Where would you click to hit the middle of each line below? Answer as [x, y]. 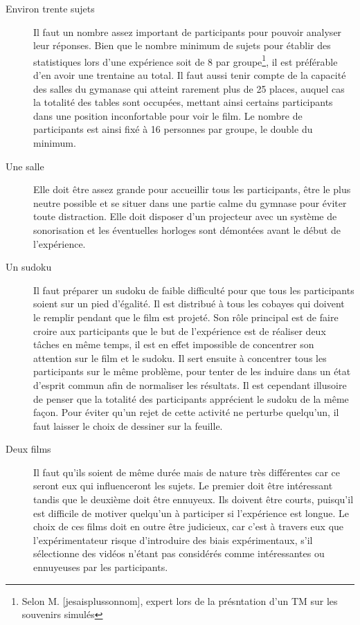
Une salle [25, 166]
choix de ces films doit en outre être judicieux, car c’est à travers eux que [189, 526]
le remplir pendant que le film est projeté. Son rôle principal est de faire [186, 317]
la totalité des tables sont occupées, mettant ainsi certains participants [183, 102]
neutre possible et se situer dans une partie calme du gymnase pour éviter [190, 202]
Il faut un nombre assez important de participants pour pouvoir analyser [188, 31]
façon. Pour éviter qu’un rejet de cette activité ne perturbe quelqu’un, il [186, 412]
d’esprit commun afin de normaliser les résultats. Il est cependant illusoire [190, 384]
